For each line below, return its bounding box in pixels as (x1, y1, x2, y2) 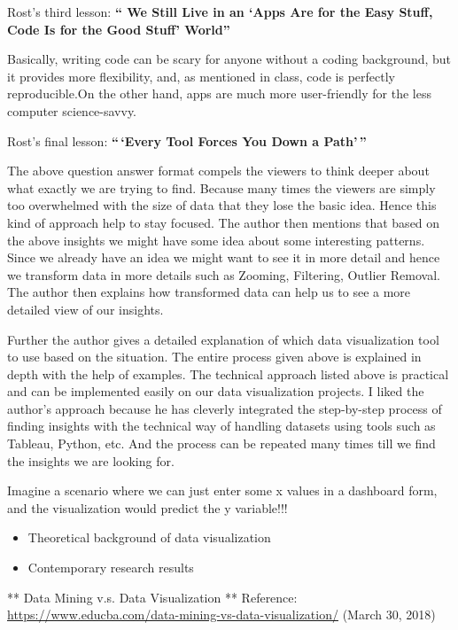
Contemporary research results (27, 558, 194, 577)
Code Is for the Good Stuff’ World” (7, 19, 230, 38)
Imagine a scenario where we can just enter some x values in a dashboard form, (7, 481, 438, 500)
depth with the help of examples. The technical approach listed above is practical (7, 364, 449, 383)
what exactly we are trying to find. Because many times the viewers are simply (7, 178, 436, 197)
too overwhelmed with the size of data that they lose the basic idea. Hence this (7, 196, 437, 214)
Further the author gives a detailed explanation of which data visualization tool (7, 330, 439, 348)
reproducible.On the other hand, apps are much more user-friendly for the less (7, 84, 431, 103)
